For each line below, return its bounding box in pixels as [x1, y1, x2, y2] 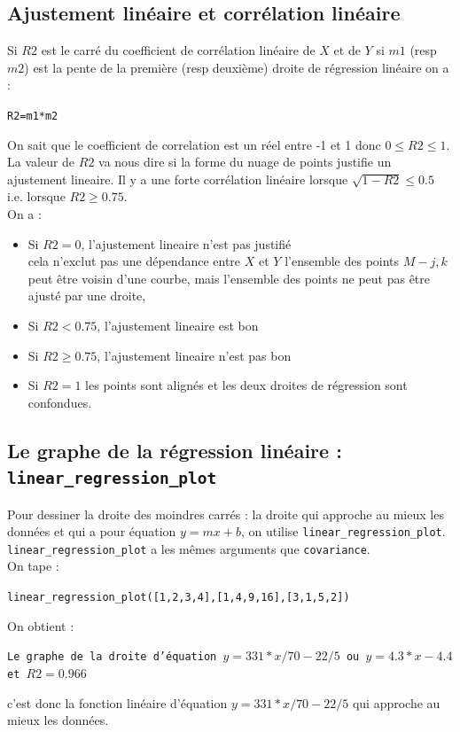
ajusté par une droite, [27, 286, 146, 305]
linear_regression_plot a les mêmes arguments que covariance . [7, 539, 370, 557]
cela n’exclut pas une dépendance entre [27, 252, 241, 270]
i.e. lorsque [7, 187, 66, 206]
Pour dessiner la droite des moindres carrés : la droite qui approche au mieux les [7, 504, 444, 523]
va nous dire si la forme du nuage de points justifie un [98, 152, 392, 171]
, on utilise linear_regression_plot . [240, 522, 446, 541]
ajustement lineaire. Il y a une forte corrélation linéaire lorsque [7, 169, 348, 188]
